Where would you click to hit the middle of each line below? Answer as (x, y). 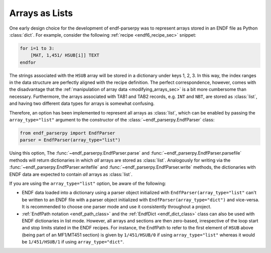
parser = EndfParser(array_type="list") (70, 140)
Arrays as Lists (41, 13)
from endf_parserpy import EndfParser (67, 133)
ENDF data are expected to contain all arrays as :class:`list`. (71, 174)
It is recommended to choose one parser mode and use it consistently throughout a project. (117, 207)
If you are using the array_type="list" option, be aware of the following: (88, 183)
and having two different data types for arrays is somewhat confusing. (82, 103)
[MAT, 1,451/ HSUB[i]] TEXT (65, 55)
